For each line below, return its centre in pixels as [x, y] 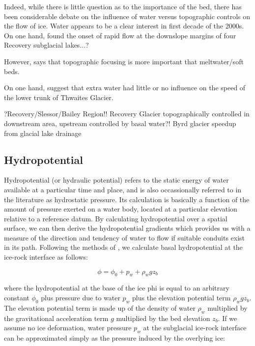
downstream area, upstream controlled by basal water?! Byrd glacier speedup [120, 123]
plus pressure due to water [81, 298]
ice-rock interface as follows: [46, 257]
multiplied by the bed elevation [163, 318]
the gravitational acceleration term [56, 318]
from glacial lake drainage [43, 133]
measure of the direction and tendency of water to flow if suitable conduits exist [125, 237]
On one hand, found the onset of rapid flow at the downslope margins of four [120, 35]
